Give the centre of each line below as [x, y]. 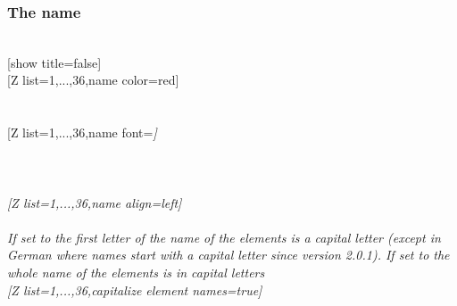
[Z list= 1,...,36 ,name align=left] [95, 202]
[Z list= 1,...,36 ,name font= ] [82, 132]
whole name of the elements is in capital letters [136, 272]
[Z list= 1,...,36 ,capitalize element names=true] [135, 289]
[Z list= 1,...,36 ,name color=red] [93, 80]
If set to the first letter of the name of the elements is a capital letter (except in [224, 237]
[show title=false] [54, 62]
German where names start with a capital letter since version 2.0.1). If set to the [228, 255]
